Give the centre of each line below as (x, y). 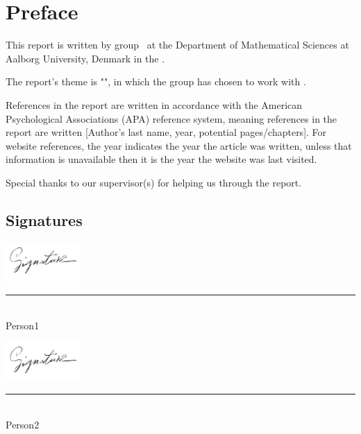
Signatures (44, 219)
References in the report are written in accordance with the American (154, 104)
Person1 (23, 325)
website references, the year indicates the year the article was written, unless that (179, 145)
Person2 (23, 425)
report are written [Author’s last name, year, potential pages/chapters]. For (166, 132)
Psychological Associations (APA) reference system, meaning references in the (171, 118)
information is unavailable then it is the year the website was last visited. (161, 159)
